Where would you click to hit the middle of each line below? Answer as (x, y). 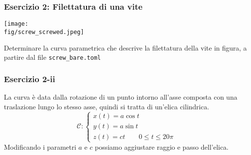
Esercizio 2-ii (30, 78)
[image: (16, 24)
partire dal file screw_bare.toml (53, 57)
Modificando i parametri (40, 146)
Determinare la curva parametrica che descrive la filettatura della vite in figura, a (125, 47)
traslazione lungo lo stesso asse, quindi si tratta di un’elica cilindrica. (107, 106)
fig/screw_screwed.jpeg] (44, 32)
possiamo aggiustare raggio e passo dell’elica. (162, 146)
